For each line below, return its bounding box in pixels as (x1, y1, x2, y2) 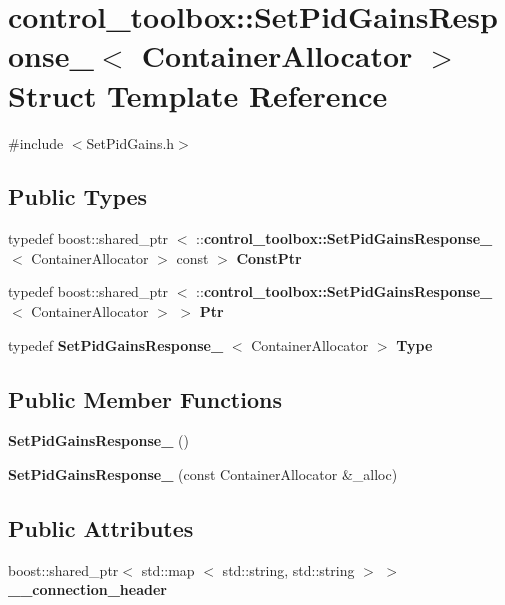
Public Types (8, 181, 148, 212)
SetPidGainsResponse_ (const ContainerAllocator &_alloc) (8, 464, 398, 485)
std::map (141, 559, 195, 580)
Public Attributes (8, 513, 194, 544)
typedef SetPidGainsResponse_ (8, 334, 224, 355)
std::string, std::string (222, 559, 355, 580)
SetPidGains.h (86, 132, 175, 153)
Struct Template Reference (8, 74, 388, 115)
